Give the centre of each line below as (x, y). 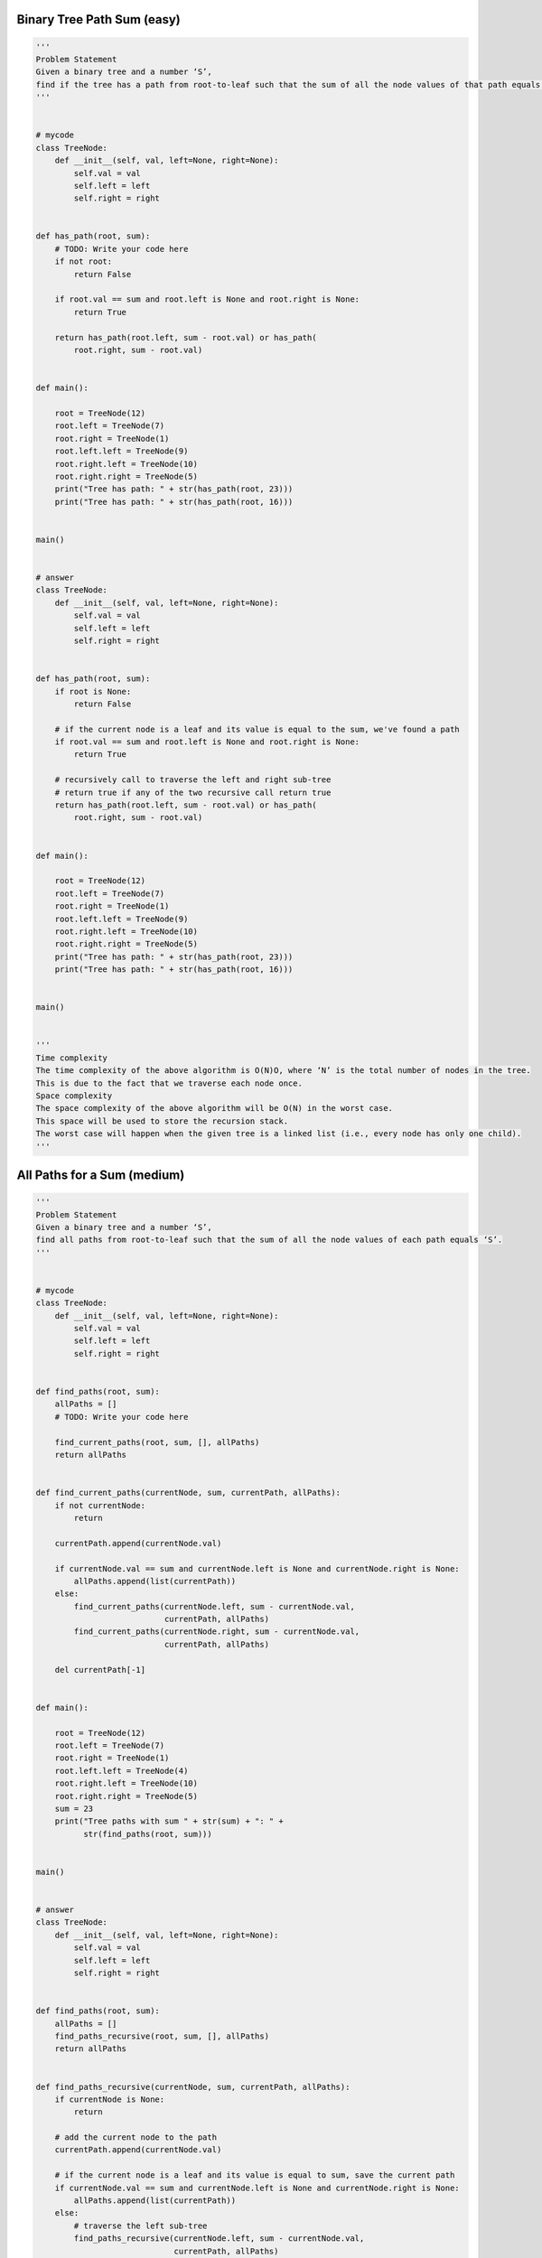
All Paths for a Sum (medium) (101, 1175)
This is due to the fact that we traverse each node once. (169, 1083)
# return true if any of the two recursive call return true (193, 792)
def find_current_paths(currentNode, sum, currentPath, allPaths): (188, 1493)
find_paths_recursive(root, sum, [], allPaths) (162, 2036)
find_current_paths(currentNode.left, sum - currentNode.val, (215, 1606)
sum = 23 (74, 1808)
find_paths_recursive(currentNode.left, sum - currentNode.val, (219, 2239)
